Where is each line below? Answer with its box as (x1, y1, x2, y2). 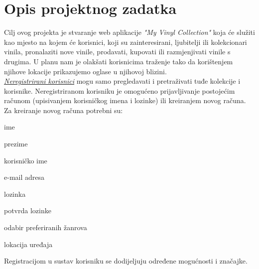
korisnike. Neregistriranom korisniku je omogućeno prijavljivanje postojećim (4, 85, 235, 96)
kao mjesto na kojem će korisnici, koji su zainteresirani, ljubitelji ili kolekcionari (4, 36, 247, 47)
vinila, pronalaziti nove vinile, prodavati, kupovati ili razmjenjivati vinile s (4, 46, 231, 57)
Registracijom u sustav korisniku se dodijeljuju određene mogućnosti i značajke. (4, 256, 248, 266)
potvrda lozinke (4, 205, 51, 216)
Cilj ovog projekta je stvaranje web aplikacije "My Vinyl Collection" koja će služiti (4, 27, 255, 37)
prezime (4, 138, 28, 149)
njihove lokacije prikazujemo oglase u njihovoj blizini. (4, 66, 167, 76)
